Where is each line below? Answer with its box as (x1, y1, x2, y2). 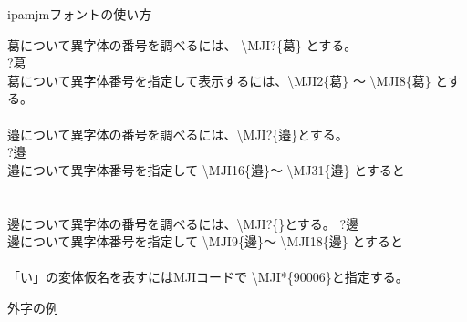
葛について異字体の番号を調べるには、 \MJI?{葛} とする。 (7, 35, 358, 54)
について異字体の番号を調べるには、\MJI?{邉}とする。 (19, 124, 348, 143)
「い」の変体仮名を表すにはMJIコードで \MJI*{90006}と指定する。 (7, 267, 409, 286)
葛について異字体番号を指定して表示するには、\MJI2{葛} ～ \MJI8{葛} (7, 70, 431, 89)
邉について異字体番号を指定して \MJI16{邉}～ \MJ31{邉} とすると (7, 160, 405, 179)
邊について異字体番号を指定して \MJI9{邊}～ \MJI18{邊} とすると (7, 232, 403, 251)
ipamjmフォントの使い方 (7, 5, 152, 23)
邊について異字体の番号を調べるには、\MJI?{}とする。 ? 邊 (7, 213, 359, 233)
